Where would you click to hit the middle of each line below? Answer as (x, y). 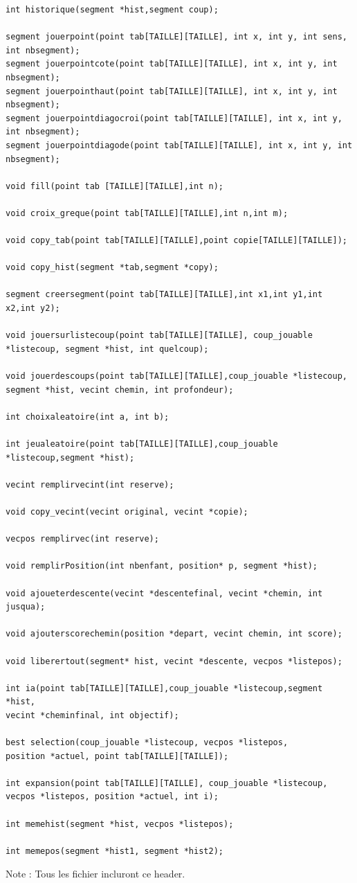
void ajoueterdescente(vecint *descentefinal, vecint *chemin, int (164, 593)
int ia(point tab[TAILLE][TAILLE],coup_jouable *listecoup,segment (164, 688)
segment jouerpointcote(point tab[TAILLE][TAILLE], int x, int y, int (172, 64)
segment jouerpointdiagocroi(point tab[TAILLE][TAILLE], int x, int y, (174, 118)
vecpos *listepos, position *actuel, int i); (112, 797)
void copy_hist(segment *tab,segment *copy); (112, 268)
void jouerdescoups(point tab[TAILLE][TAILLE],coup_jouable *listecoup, (176, 376)
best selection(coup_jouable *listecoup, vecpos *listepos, (147, 743)
